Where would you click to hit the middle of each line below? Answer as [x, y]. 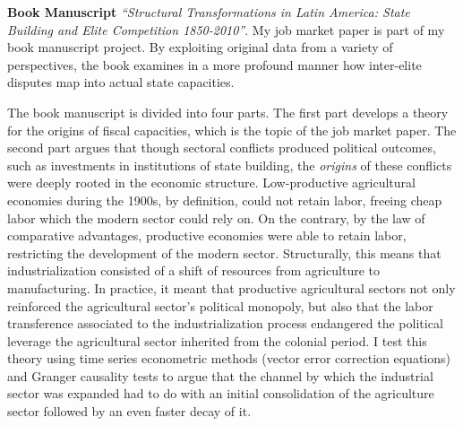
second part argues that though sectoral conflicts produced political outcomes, [222, 148]
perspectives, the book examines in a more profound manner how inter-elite [214, 64]
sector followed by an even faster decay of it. [129, 411]
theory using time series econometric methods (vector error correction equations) [229, 358]
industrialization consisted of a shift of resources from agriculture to [194, 270]
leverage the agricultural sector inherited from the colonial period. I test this [217, 340]
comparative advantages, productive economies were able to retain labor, [207, 235]
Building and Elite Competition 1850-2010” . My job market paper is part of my [226, 29]
